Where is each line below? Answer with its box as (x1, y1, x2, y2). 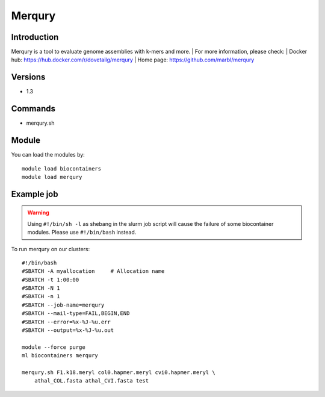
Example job (11, 189, 58, 199)
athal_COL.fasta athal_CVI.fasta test (34, 377, 149, 384)
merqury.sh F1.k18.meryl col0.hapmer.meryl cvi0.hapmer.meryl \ (22, 369, 216, 376)
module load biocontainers (22, 165, 102, 172)
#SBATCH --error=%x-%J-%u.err (22, 318, 111, 325)
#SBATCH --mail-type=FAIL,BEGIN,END (22, 310, 130, 317)
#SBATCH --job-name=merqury (22, 301, 105, 308)
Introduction (11, 32, 59, 42)
